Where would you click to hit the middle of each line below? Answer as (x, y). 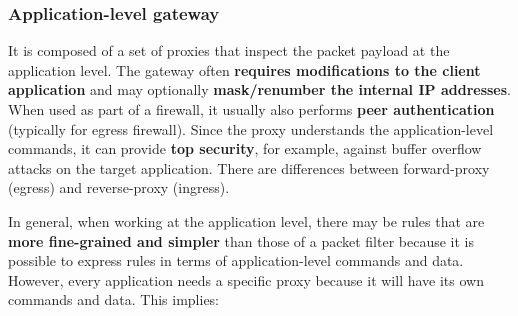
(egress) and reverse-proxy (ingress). (119, 187)
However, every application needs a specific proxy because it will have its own (246, 279)
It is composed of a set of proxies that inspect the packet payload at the (229, 50)
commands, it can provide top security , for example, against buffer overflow (245, 148)
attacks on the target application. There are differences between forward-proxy (249, 167)
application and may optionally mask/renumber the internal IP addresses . (259, 89)
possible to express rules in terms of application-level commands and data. (236, 260)
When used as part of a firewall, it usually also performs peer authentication (251, 109)
